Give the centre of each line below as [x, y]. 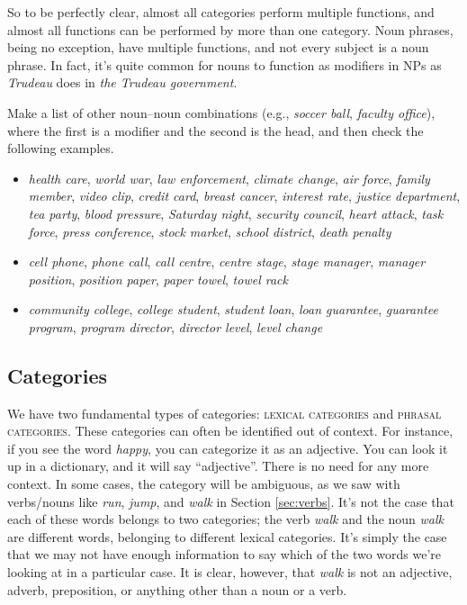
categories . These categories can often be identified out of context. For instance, [230, 431]
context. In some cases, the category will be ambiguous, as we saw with [204, 484]
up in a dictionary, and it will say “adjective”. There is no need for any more [218, 466]
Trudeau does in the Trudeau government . [122, 82]
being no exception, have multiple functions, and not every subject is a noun [218, 47]
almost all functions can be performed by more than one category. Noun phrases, [230, 29]
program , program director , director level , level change [175, 326]
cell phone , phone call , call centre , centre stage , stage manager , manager [227, 262]
